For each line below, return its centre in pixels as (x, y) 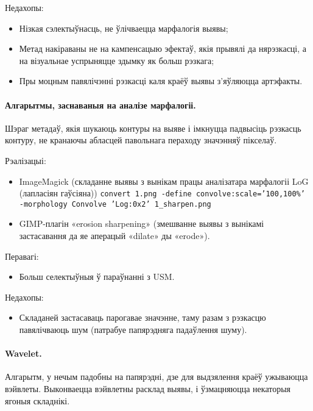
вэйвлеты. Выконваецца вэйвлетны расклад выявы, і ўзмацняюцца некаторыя (148, 388)
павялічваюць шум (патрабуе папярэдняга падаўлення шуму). (133, 330)
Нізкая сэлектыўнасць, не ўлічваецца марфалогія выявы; (124, 28)
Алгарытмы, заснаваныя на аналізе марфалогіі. (100, 105)
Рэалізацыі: (26, 160)
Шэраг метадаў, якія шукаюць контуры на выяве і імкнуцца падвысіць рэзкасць (153, 128)
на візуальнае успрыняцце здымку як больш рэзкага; (117, 60)
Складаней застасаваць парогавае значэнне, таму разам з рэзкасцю (142, 317)
